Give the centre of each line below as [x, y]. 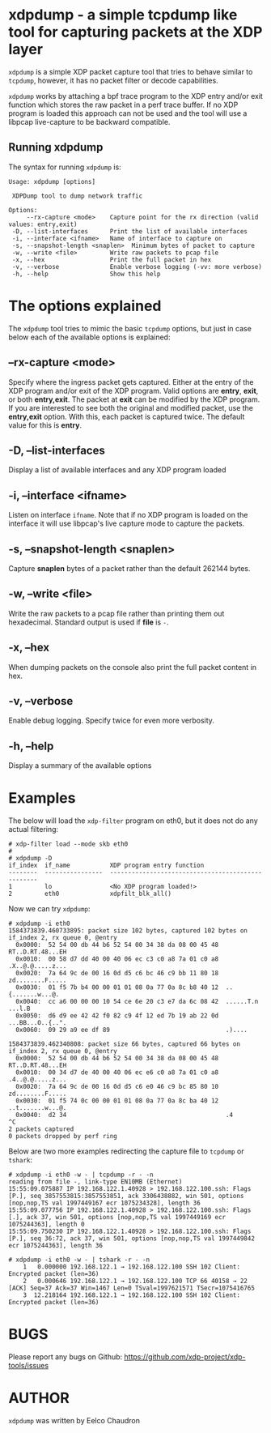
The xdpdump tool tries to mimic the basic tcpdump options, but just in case [130, 328]
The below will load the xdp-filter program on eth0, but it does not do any [133, 821]
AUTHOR [39, 1398]
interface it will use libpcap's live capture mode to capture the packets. [127, 523]
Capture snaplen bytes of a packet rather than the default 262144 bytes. [129, 568]
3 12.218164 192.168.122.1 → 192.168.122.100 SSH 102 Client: [132, 1295]
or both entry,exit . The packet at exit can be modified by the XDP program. [134, 399]
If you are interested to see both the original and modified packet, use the [131, 407]
